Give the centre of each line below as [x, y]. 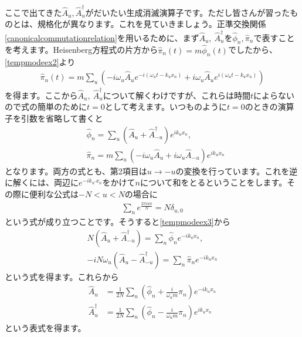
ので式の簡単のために [46, 107]
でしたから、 [252, 50]
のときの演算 [269, 107]
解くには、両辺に [45, 182]
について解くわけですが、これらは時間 [177, 95]
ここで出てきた [33, 12]
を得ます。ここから [41, 95]
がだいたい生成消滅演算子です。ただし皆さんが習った [188, 12]
